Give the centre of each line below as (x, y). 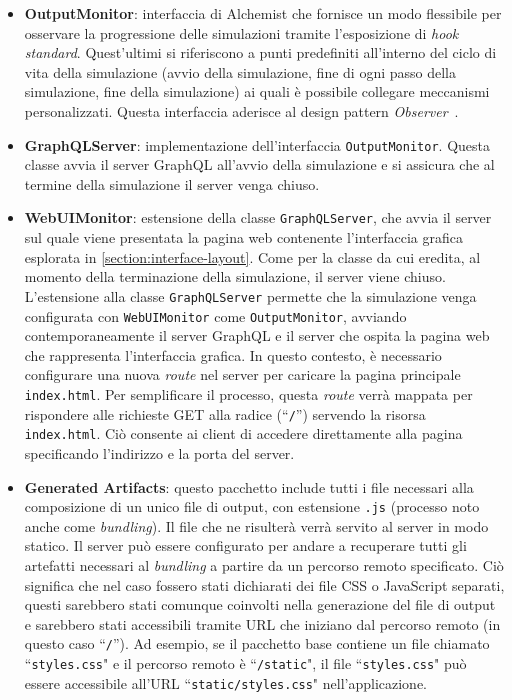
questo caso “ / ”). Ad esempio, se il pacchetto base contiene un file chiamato (257, 643)
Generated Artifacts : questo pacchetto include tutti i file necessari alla (249, 486)
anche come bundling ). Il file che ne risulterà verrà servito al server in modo (256, 525)
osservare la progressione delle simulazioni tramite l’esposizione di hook (241, 32)
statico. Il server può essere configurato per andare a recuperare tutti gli (245, 545)
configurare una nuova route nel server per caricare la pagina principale (242, 374)
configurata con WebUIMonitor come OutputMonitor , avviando (215, 315)
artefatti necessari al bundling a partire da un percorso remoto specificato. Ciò (264, 564)
